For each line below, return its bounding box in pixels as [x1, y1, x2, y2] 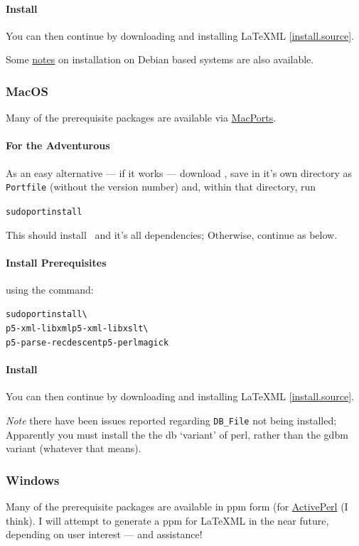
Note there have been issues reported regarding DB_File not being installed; [6, 412, 337, 427]
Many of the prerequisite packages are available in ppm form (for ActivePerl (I [6, 498, 348, 513]
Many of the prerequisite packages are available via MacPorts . [6, 110, 277, 125]
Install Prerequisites [6, 255, 107, 269]
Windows [6, 471, 60, 488]
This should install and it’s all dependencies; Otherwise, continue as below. [6, 227, 338, 242]
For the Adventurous [6, 138, 110, 153]
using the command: [6, 282, 94, 296]
